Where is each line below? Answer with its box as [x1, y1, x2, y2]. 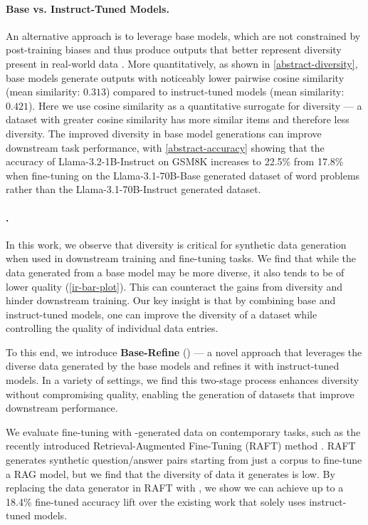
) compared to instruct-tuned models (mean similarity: [105, 84, 345, 99]
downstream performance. [6, 400, 118, 415]
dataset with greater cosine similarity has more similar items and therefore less [6, 112, 349, 127]
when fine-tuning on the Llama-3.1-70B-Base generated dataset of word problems [6, 167, 360, 182]
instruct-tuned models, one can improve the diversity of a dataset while [6, 306, 317, 321]
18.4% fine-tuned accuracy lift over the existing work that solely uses [6, 494, 306, 509]
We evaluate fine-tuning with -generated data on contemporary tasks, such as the [6, 424, 361, 439]
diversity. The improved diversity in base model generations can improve [6, 125, 322, 140]
